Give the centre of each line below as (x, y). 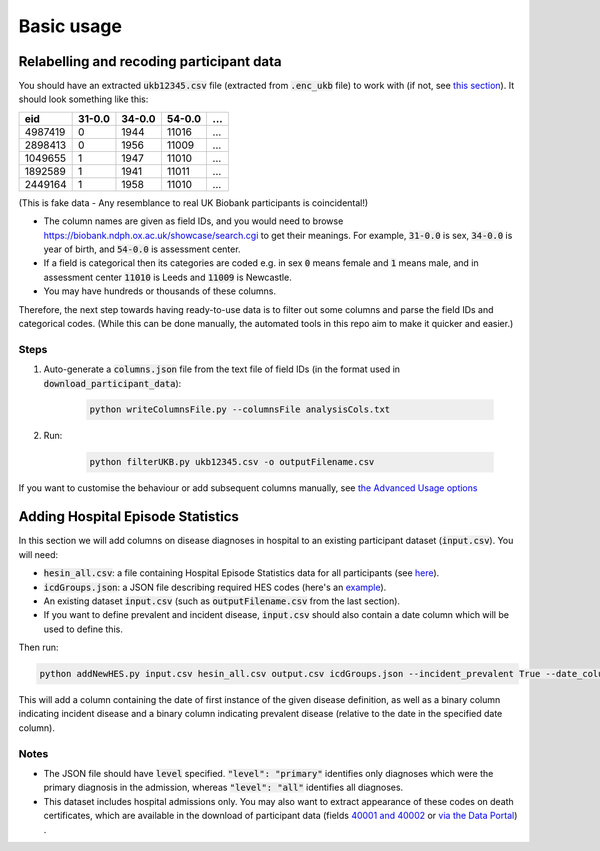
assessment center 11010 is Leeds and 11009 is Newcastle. (167, 277)
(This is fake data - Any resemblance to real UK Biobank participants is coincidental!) (193, 202)
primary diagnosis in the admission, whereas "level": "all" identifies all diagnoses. (223, 787)
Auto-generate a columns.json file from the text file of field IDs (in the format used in (221, 369)
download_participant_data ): (112, 383)
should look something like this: (83, 99)
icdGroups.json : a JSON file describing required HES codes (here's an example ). (215, 587)
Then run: (38, 647)
